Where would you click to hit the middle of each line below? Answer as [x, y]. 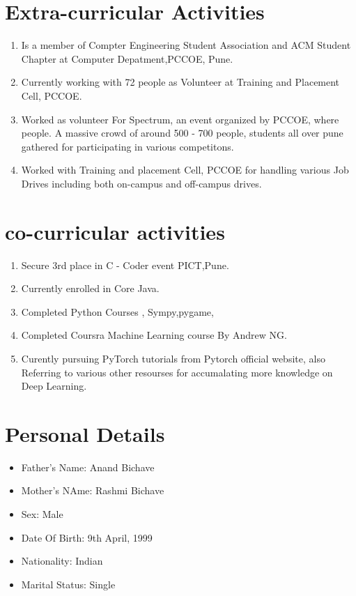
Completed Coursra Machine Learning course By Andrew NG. [154, 335]
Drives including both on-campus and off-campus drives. [141, 183]
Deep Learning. [54, 386]
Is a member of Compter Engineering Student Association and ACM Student [186, 45]
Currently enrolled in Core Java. [90, 288]
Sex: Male [42, 514]
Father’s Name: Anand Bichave [88, 467]
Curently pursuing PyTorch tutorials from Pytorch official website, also [173, 358]
